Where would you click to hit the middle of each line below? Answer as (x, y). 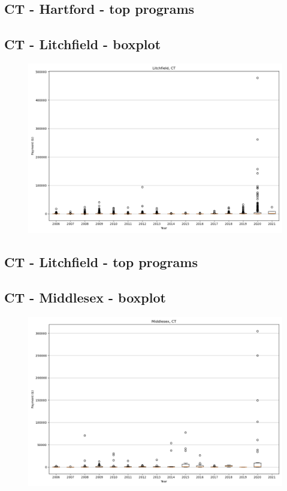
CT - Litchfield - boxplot (83, 44)
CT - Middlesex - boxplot (85, 297)
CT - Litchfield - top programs (101, 262)
